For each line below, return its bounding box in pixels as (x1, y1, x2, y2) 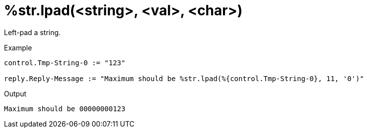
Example (4, 43, 32, 52)
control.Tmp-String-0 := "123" (4, 58, 126, 67)
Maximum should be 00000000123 (4, 104, 126, 113)
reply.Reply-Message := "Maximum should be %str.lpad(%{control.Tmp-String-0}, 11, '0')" (4, 74, 364, 83)
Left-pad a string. (4, 28, 61, 37)
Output (4, 89, 26, 98)
